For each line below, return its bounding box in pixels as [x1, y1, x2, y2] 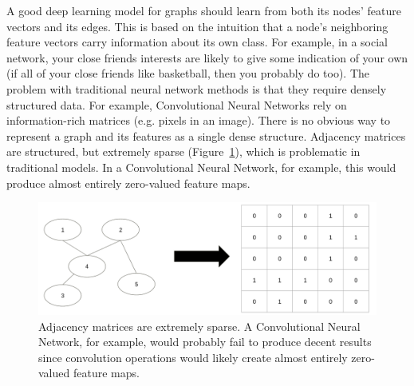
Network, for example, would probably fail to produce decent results [38, 333, 372, 350]
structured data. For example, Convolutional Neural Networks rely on [6, 96, 347, 113]
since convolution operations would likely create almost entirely [38, 348, 348, 365]
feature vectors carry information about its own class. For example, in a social [6, 34, 388, 50]
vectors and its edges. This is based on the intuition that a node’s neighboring [6, 18, 388, 34]
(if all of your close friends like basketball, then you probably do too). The [6, 65, 369, 82]
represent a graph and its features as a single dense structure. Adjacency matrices [6, 127, 406, 144]
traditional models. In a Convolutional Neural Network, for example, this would [6, 158, 396, 175]
